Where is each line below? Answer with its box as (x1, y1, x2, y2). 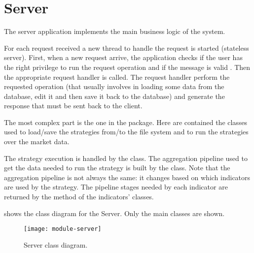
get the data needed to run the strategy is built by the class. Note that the (4, 162, 230, 173)
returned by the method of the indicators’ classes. (4, 191, 154, 202)
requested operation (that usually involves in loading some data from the (4, 81, 224, 92)
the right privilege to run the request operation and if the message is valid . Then (4, 62, 251, 72)
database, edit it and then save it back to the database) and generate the (4, 91, 225, 101)
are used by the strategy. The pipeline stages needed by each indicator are (4, 182, 228, 192)
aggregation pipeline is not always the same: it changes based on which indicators (4, 172, 251, 182)
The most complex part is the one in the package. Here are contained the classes (4, 117, 248, 127)
